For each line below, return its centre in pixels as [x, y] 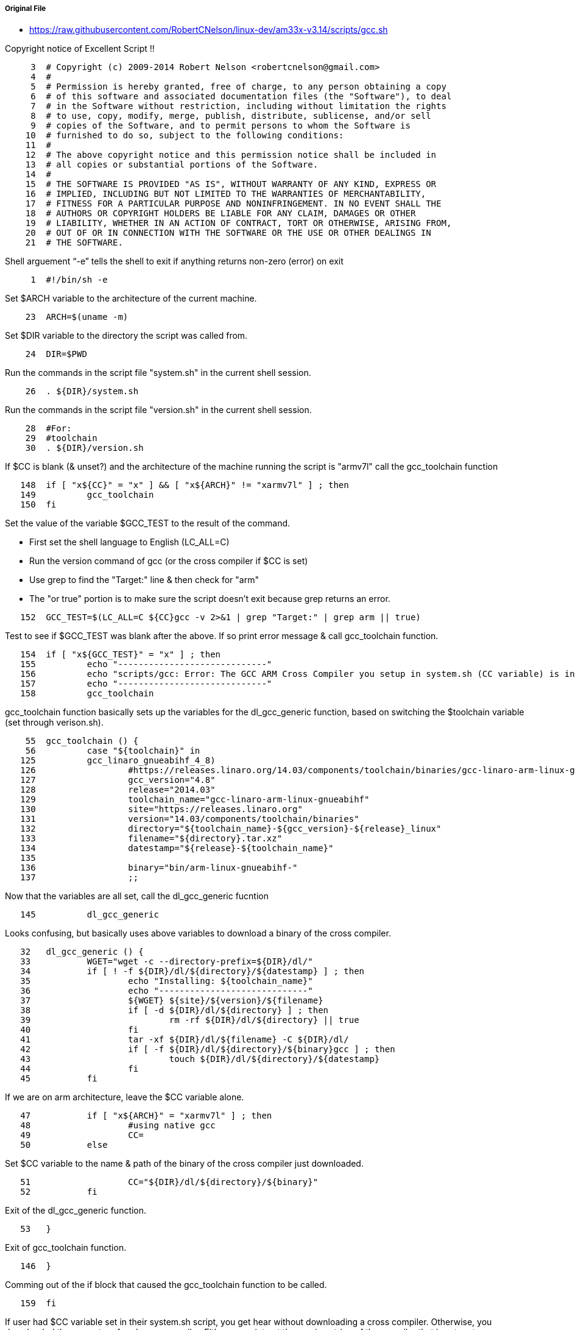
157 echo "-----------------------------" [146, 684]
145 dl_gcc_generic [90, 915]
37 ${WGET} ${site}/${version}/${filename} [172, 1001]
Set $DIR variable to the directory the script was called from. [126, 336]
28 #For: [48, 429]
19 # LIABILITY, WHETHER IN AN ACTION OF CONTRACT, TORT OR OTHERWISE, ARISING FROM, [238, 223]
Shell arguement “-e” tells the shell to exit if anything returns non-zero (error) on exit [174, 261]
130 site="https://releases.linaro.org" [161, 809]
